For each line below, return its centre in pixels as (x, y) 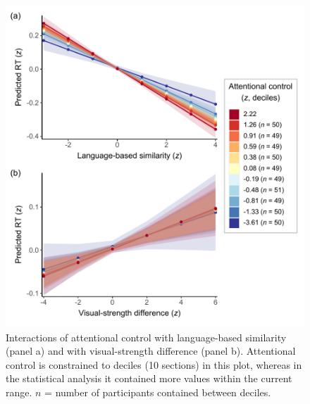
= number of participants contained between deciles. (158, 392)
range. (19, 392)
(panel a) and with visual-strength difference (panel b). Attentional (151, 351)
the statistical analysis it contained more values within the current (149, 378)
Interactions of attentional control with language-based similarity (146, 337)
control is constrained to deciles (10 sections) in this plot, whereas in (154, 364)
